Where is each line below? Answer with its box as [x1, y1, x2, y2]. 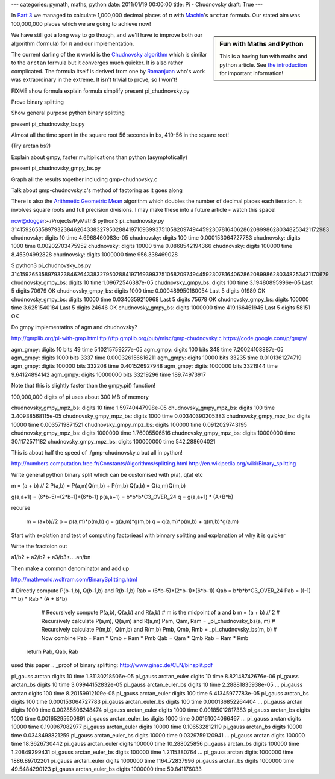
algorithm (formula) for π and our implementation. [11, 40, 134, 47]
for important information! [219, 70, 283, 77]
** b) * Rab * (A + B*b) [11, 595, 67, 603]
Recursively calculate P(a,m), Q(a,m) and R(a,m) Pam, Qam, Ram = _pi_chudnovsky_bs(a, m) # [41, 617, 275, 624]
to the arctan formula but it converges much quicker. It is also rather [11, 59, 183, 66]
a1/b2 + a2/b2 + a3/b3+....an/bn [11, 554, 91, 561]
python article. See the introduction [219, 61, 307, 69]
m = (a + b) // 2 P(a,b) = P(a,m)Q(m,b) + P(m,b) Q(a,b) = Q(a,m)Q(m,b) [11, 482, 186, 489]
